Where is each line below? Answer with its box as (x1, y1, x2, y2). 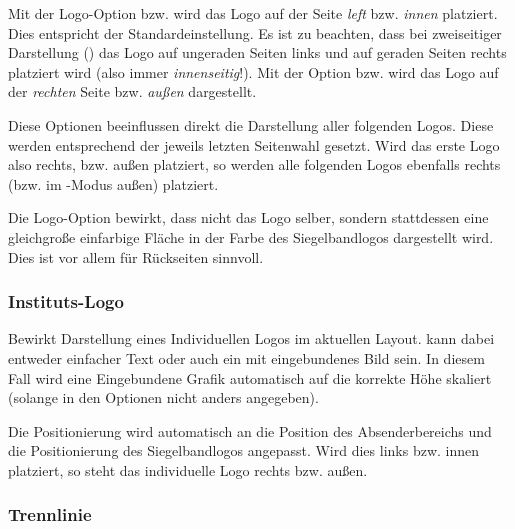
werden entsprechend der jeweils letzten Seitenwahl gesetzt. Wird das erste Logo (8, 134, 500, 155)
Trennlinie (8, 502, 92, 527)
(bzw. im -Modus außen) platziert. (8, 173, 219, 194)
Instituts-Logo (8, 289, 124, 314)
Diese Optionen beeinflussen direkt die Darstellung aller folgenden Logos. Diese (8, 114, 494, 135)
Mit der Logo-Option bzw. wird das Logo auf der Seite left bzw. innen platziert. (8, 3, 498, 23)
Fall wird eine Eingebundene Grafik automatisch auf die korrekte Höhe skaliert (8, 367, 492, 388)
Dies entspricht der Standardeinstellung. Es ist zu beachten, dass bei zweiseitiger (8, 22, 502, 43)
